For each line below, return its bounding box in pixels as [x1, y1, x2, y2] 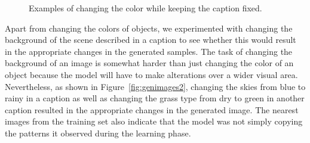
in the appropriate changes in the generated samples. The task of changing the [5, 45, 293, 57]
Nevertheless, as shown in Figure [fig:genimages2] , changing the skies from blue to [5, 80, 306, 92]
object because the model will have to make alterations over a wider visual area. [5, 68, 298, 80]
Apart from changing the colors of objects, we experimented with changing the [5, 21, 293, 34]
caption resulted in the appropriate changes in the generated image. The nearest [5, 103, 299, 116]
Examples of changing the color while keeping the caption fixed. [29, 2, 262, 14]
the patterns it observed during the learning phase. [5, 126, 191, 139]
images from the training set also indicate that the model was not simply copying [5, 115, 303, 128]
